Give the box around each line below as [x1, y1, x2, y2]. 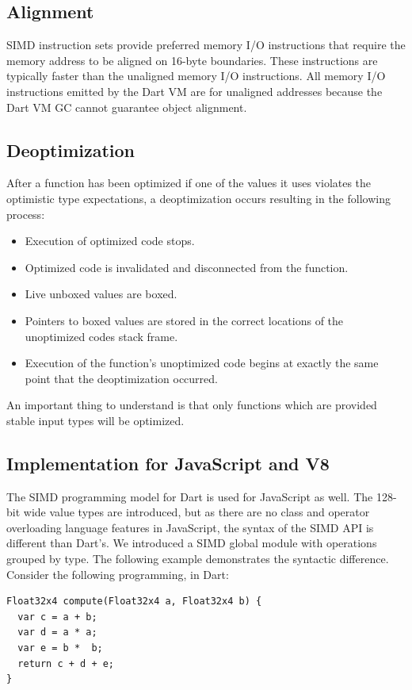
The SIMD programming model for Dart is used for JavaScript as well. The [6, 488, 373, 504]
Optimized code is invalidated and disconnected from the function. [25, 259, 349, 275]
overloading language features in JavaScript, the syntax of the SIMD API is [6, 519, 374, 535]
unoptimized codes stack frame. [25, 328, 178, 344]
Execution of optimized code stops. [25, 232, 195, 249]
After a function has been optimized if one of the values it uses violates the [6, 174, 372, 191]
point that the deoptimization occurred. [25, 370, 218, 386]
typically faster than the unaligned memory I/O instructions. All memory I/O [6, 67, 386, 84]
